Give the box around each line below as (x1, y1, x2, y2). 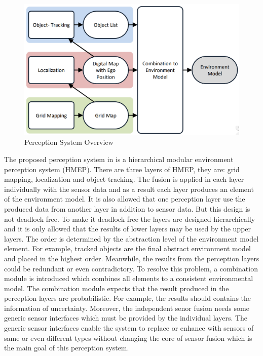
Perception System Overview (24, 137, 114, 147)
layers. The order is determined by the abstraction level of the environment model (4, 233, 259, 244)
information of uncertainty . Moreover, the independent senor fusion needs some (4, 302, 249, 313)
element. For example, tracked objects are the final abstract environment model (4, 243, 251, 254)
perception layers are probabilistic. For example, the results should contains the (4, 293, 251, 303)
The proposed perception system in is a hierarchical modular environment (4, 153, 234, 164)
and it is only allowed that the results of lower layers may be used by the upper (4, 223, 251, 234)
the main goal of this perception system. (4, 342, 129, 353)
